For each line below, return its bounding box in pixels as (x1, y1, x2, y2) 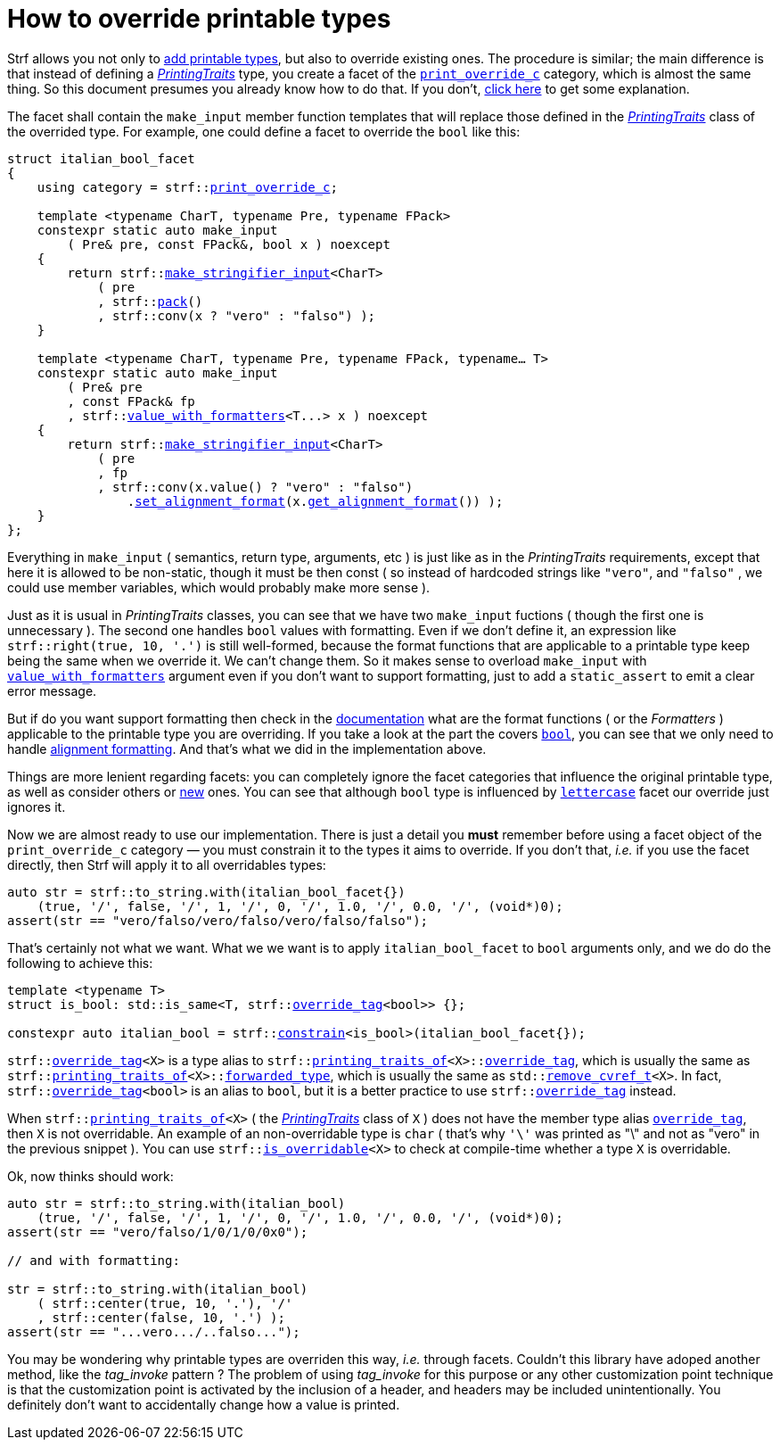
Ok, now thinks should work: (7, 1168, 174, 1184)
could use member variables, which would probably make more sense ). (7, 579, 431, 595)
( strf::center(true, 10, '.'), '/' (37, 1295, 293, 1311)
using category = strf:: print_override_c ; (37, 179, 338, 194)
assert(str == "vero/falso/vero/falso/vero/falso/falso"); (7, 913, 429, 928)
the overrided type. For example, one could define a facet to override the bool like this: (7, 123, 521, 139)
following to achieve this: (7, 955, 153, 971)
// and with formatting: (7, 1253, 180, 1268)
